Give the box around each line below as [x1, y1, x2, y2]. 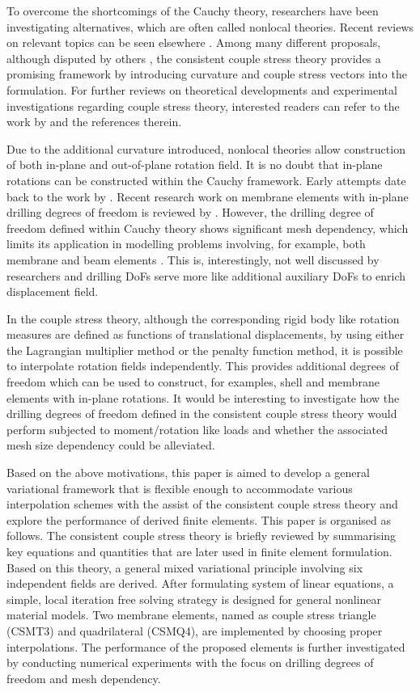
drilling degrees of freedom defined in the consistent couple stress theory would [6, 405, 397, 422]
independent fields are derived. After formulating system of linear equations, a [6, 575, 394, 592]
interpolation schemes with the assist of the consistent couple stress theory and [6, 496, 398, 513]
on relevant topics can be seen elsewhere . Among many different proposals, [6, 34, 381, 51]
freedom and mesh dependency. [6, 669, 161, 686]
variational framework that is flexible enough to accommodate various [6, 479, 353, 496]
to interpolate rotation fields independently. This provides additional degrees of [6, 357, 399, 374]
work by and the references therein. [6, 113, 182, 130]
